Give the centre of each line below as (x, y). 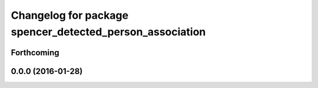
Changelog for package (70, 15)
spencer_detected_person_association (108, 32)
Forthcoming (35, 53)
